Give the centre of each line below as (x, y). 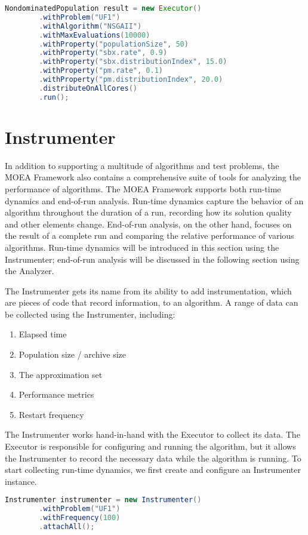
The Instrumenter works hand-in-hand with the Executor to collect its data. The (153, 434)
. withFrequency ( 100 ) (80, 518)
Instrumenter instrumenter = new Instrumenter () (103, 500)
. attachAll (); (67, 527)
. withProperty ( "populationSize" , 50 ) (114, 44)
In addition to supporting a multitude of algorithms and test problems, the (142, 165)
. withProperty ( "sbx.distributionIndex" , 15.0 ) (133, 62)
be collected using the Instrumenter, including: (90, 314)
